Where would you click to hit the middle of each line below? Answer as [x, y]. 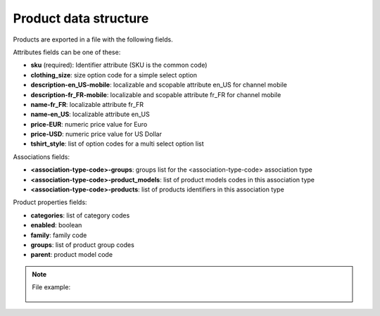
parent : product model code [71, 255]
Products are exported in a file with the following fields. [93, 39]
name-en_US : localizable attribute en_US [90, 114]
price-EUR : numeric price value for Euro [89, 124]
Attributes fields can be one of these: [67, 52]
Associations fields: [42, 157]
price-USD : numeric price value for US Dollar [96, 134]
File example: [51, 287]
